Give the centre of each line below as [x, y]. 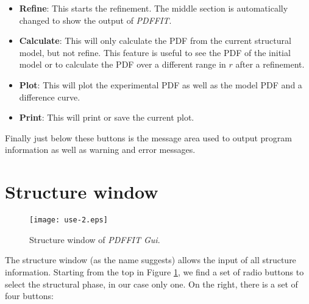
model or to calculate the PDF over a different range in [123, 64]
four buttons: [29, 296]
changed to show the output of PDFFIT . [95, 20]
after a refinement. [270, 64]
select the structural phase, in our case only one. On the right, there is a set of [151, 284]
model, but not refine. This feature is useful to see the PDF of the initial [155, 52]
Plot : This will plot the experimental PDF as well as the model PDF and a [161, 84]
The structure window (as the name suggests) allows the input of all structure [151, 260]
